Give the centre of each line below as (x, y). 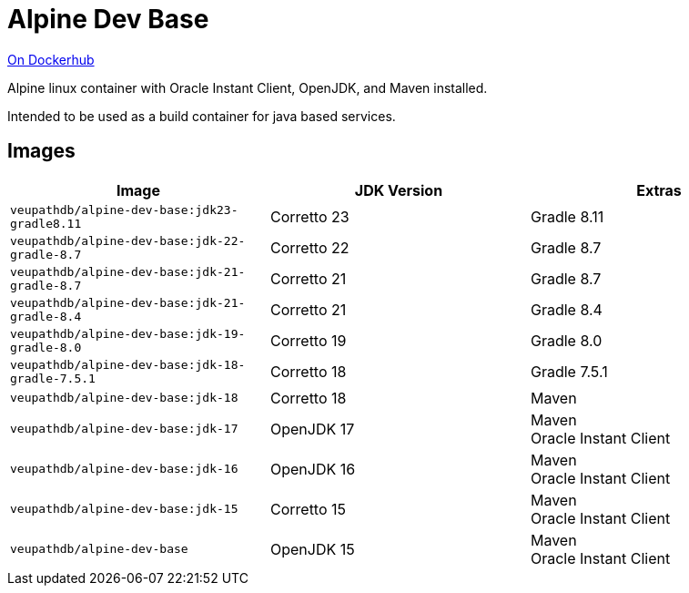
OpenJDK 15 (312, 549)
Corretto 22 (309, 247)
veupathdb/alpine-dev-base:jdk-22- (128, 240)
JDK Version (399, 190)
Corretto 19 (308, 340)
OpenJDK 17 (312, 429)
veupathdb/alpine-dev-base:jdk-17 (124, 429)
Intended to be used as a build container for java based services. (202, 116)
